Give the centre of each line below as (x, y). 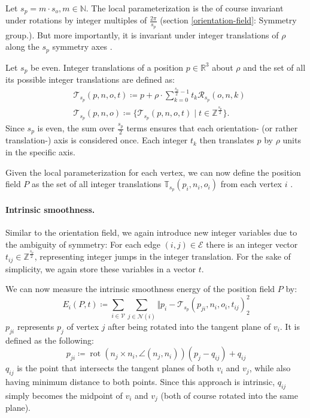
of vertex (83, 326)
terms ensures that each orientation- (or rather (212, 128)
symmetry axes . (82, 46)
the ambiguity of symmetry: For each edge (83, 244)
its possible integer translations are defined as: (90, 79)
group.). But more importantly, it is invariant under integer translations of (142, 34)
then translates (227, 140)
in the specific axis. (40, 152)
